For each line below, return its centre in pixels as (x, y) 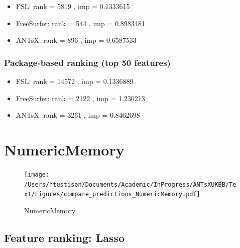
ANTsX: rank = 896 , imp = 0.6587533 (76, 40)
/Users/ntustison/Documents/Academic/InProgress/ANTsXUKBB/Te (130, 184)
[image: (37, 174)
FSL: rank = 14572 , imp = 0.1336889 (75, 81)
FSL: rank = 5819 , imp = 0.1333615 (73, 6)
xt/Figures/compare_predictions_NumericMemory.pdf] (112, 194)
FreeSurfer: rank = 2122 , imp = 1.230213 (80, 98)
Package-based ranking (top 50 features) (87, 62)
